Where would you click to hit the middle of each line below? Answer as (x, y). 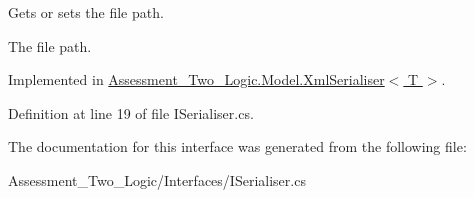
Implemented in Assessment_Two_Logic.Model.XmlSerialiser (196, 79)
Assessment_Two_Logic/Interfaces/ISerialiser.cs (157, 179)
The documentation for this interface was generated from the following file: (237, 146)
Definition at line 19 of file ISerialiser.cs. (131, 112)
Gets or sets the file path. (86, 12)
